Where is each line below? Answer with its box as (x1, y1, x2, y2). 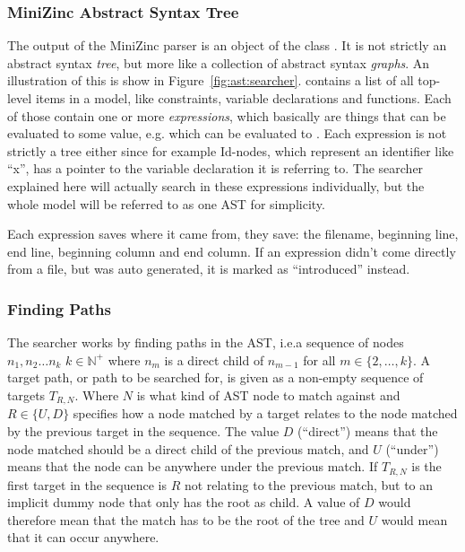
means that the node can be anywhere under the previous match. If (7, 457, 378, 476)
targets (7, 385, 46, 404)
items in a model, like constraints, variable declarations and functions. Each (35, 89, 452, 107)
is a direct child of (164, 350, 264, 369)
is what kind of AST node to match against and (136, 385, 400, 404)
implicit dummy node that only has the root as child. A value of (7, 493, 360, 512)
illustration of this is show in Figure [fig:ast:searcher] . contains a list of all (7, 71, 414, 90)
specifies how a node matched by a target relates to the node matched (73, 404, 458, 423)
